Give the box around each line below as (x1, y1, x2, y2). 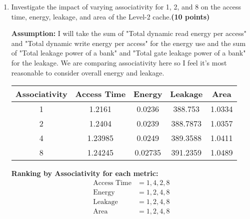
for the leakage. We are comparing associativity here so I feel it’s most (11, 57, 227, 67)
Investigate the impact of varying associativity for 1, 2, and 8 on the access (11, 1, 241, 11)
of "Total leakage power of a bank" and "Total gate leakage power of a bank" (11, 47, 246, 58)
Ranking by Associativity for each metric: (11, 168, 158, 178)
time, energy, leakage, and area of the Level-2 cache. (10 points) (11, 11, 210, 21)
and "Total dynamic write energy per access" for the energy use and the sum (11, 37, 246, 48)
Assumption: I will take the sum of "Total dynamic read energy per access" (11, 28, 246, 38)
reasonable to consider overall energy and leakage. (11, 67, 164, 77)
